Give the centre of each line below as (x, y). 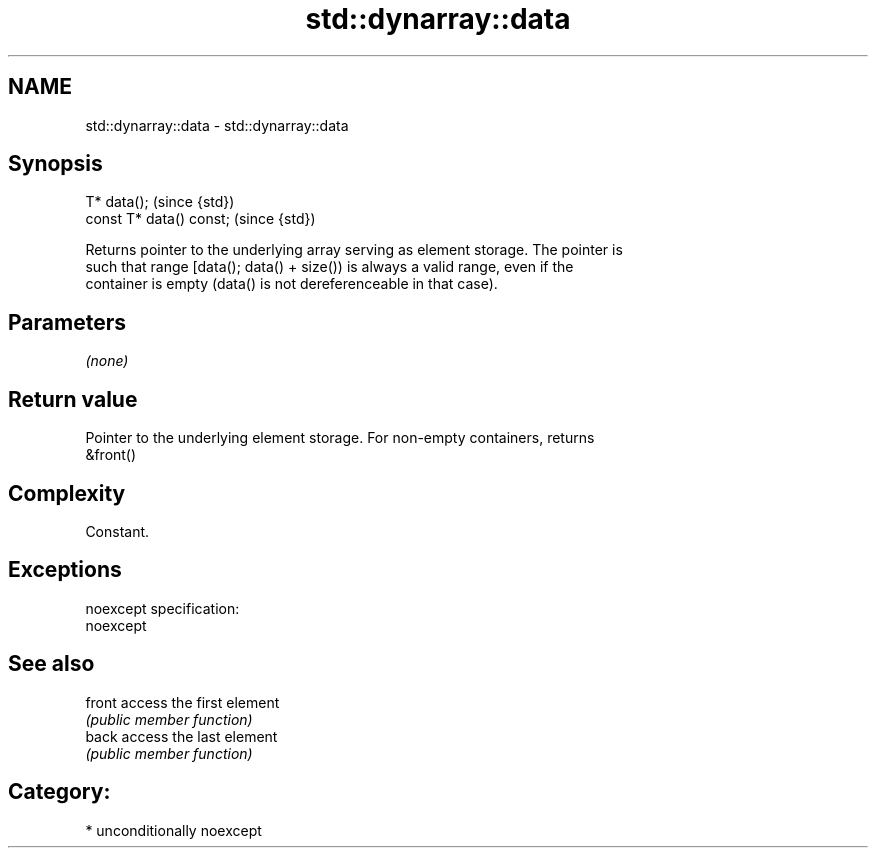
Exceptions (65, 570)
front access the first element (182, 702)
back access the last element (181, 736)
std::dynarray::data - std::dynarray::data (217, 125)
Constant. (117, 531)
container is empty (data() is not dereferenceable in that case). (291, 284)
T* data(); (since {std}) (160, 202)
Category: (59, 792)
